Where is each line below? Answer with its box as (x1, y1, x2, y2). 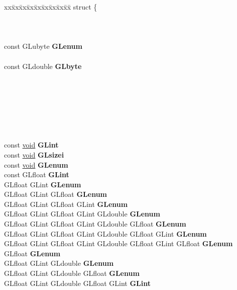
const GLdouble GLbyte (4, 60, 82, 71)
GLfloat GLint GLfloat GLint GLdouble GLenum (4, 208, 160, 219)
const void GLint (4, 139, 59, 150)
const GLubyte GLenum (4, 41, 82, 51)
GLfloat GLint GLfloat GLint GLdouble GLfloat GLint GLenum (4, 228, 207, 239)
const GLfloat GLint (4, 169, 69, 180)
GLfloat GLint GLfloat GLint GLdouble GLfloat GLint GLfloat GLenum (4, 238, 233, 249)
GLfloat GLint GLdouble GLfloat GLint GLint (4, 277, 151, 288)
